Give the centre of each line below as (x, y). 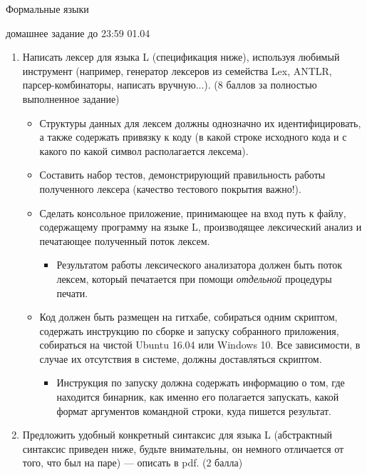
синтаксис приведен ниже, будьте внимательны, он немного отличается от (183, 448)
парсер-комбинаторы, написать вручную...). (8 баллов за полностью (170, 85)
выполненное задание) (71, 98)
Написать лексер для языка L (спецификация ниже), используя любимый (181, 57)
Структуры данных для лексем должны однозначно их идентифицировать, (200, 122)
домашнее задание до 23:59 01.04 (78, 32)
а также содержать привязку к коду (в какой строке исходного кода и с (193, 137)
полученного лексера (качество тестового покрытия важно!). (170, 188)
